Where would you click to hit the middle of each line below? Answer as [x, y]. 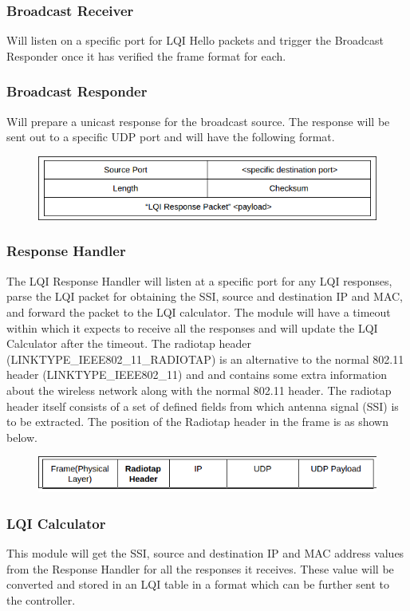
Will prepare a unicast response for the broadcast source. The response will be [198, 121]
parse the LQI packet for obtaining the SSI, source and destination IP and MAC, [205, 296]
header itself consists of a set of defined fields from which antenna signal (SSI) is [203, 406]
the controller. [41, 600]
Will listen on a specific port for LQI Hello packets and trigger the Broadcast [195, 40]
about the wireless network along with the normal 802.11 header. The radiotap [199, 390]
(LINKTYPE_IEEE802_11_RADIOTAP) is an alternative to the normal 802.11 [205, 359]
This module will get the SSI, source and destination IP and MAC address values [205, 553]
